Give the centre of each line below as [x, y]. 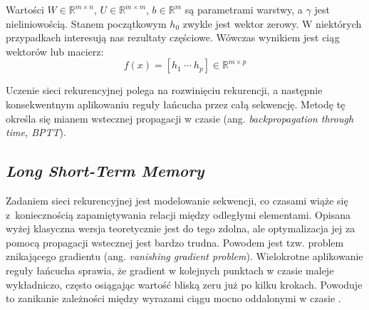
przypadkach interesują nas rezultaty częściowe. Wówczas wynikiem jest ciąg [173, 37]
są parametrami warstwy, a [244, 9]
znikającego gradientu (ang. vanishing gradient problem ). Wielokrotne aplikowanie [184, 256]
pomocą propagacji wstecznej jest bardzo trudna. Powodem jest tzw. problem [175, 242]
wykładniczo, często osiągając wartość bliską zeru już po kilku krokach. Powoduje [184, 284]
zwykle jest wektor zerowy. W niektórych [272, 23]
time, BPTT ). [36, 132]
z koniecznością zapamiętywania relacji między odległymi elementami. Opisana [178, 214]
